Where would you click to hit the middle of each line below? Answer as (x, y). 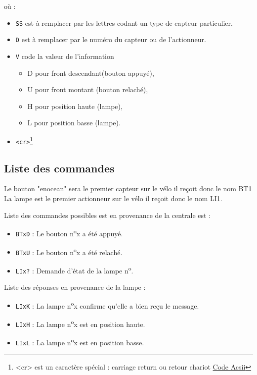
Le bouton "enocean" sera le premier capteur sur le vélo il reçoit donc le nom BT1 (128, 188)
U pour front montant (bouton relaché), (88, 89)
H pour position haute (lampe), (75, 106)
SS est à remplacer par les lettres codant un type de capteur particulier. (124, 23)
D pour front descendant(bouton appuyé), (91, 73)
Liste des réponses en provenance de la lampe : (75, 287)
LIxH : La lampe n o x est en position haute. (80, 323)
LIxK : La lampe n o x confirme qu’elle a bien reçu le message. (107, 305)
